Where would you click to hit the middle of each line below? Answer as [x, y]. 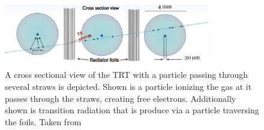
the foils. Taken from [43, 121]
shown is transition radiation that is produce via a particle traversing [132, 110]
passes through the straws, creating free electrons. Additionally [121, 98]
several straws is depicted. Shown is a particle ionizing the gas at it [128, 86]
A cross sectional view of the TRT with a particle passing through [127, 75]
